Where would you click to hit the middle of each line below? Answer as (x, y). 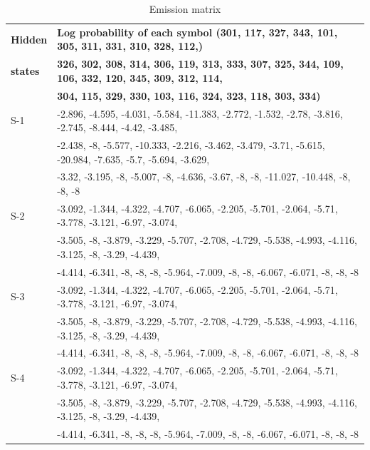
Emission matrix (185, 9)
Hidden (29, 39)
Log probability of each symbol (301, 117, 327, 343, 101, (197, 32)
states (25, 71)
